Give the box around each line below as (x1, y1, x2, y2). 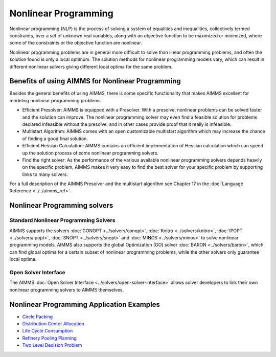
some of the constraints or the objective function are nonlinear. (9, 40, 143, 46)
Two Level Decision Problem (22, 342, 82, 348)
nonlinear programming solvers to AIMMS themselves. (9, 286, 124, 293)
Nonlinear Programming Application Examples (9, 300, 160, 309)
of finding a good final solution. (22, 136, 88, 142)
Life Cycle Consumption (22, 328, 73, 334)
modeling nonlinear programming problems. (9, 97, 102, 103)
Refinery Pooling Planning (22, 335, 77, 341)
